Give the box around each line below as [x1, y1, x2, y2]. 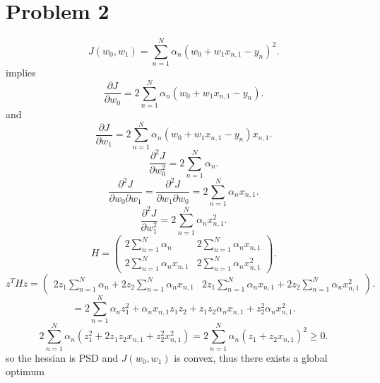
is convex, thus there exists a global [174, 350, 328, 365]
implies [6, 65, 36, 80]
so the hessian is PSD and [6, 350, 118, 365]
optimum [6, 364, 44, 379]
